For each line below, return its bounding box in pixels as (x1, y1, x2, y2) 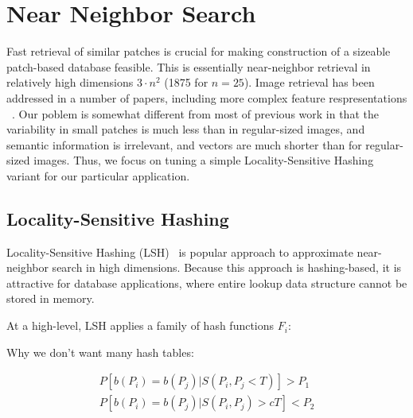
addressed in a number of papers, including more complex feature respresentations (6, 89, 407, 106)
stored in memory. (6, 290, 95, 307)
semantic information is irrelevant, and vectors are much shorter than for (6, 136, 362, 153)
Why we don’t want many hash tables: (6, 343, 194, 360)
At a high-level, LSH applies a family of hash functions (6, 317, 275, 334)
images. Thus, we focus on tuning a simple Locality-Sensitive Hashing (33, 152, 374, 168)
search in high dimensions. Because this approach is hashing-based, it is (52, 259, 402, 276)
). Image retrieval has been (244, 74, 375, 91)
